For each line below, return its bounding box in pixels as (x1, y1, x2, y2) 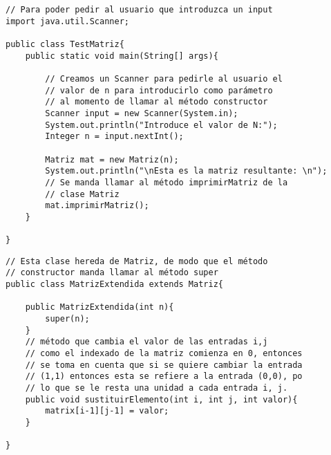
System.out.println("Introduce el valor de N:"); (45, 120, 278, 130)
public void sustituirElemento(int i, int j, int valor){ (25, 394, 298, 405)
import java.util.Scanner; (6, 16, 129, 26)
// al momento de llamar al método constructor (45, 97, 268, 107)
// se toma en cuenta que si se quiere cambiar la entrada (25, 360, 303, 370)
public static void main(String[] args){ (25, 50, 218, 61)
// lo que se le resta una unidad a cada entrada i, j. (25, 383, 288, 393)
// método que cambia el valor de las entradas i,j (25, 337, 268, 347)
